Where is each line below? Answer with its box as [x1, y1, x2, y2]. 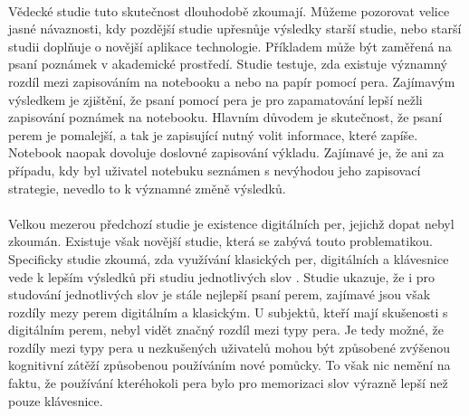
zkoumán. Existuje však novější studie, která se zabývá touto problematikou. [8, 232, 433, 251]
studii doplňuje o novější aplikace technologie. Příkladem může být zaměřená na [8, 36, 452, 55]
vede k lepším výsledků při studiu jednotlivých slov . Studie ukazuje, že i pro [8, 267, 435, 286]
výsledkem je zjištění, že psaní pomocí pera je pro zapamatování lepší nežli [8, 90, 423, 109]
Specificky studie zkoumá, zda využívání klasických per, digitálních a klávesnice [8, 249, 449, 268]
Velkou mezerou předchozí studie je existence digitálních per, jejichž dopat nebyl [8, 213, 455, 232]
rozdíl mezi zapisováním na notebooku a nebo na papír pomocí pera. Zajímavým [8, 71, 455, 90]
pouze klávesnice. [8, 391, 103, 410]
